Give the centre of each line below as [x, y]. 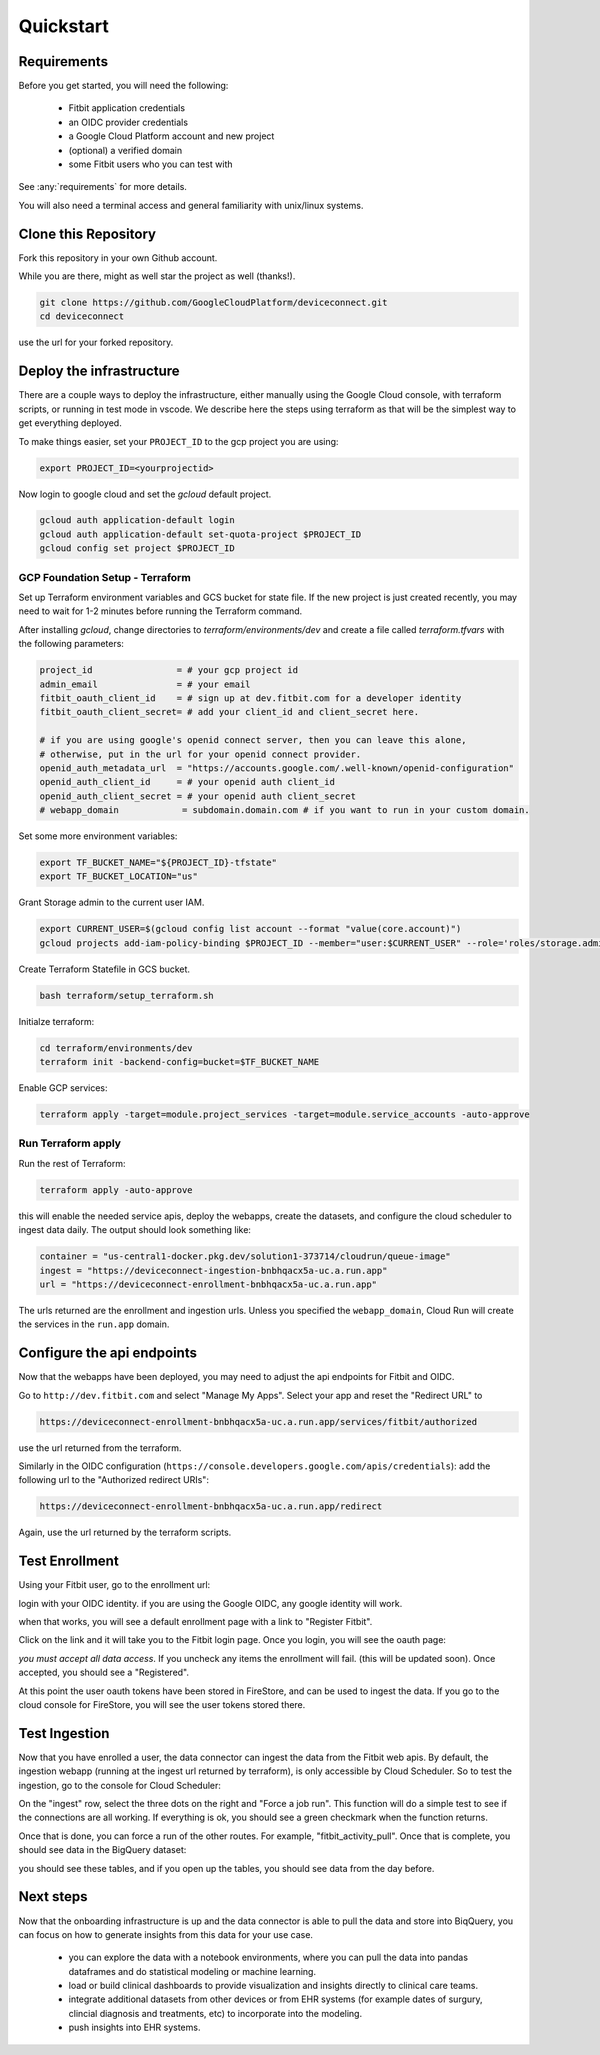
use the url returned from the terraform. [100, 1447]
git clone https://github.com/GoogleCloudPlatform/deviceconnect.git [213, 303]
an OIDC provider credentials [128, 122]
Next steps [53, 1896]
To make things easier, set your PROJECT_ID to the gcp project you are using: [178, 441]
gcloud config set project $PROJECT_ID [137, 548]
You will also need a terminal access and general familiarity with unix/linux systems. [191, 205]
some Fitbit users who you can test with [150, 164]
